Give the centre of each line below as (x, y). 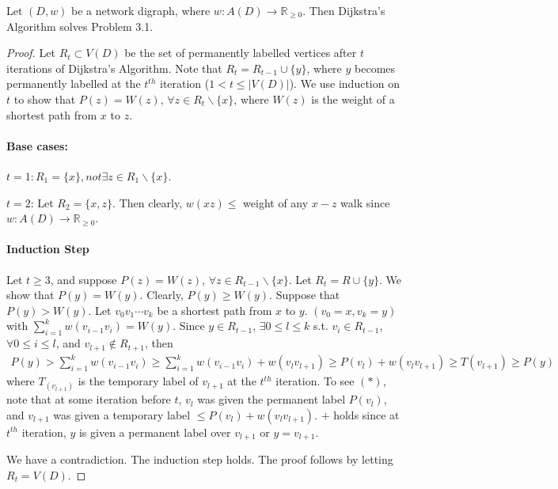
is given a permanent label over (155, 432)
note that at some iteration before (89, 399)
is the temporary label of (138, 381)
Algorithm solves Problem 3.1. (80, 26)
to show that (45, 99)
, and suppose (84, 279)
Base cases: (37, 145)
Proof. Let (31, 53)
